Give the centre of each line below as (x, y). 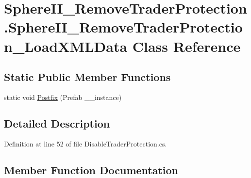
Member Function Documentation (91, 170)
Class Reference (186, 46)
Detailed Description (57, 123)
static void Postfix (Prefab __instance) (63, 97)
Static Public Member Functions (87, 77)
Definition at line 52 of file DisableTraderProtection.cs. (85, 143)
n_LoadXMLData (66, 46)
